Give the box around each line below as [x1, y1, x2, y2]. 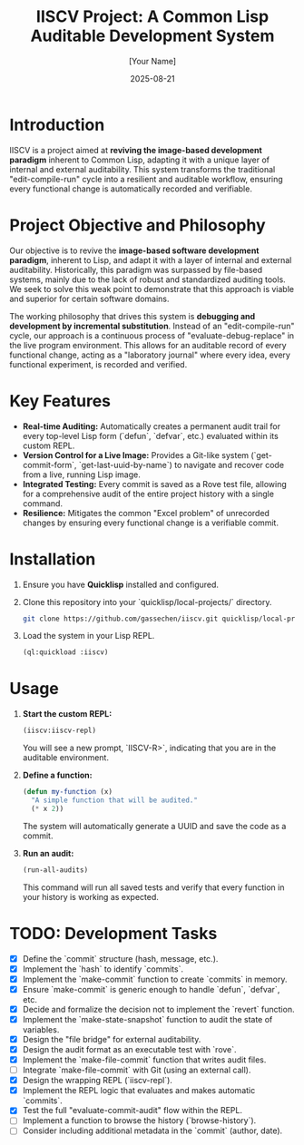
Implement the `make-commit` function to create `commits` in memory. [22, 974, 288, 984]
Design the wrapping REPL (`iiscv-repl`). [22, 1075, 172, 1086]
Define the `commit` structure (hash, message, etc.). [22, 953, 219, 964]
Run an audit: [22, 847, 74, 858]
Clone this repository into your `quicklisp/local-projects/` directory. [22, 596, 272, 607]
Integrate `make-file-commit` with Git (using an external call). [22, 1064, 251, 1076]
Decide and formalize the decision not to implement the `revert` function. [22, 1003, 295, 1014]
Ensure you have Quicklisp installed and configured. [22, 579, 220, 590]
